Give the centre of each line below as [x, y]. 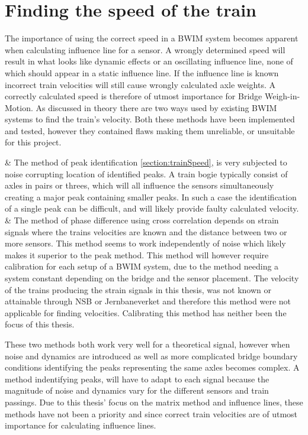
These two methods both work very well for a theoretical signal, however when [147, 344]
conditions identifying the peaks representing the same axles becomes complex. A [152, 367]
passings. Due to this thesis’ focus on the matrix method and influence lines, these [154, 402]
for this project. [33, 142]
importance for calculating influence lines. [81, 425]
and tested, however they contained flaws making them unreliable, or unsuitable [150, 130]
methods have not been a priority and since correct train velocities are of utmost [151, 413]
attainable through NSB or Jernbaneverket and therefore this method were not [148, 301]
